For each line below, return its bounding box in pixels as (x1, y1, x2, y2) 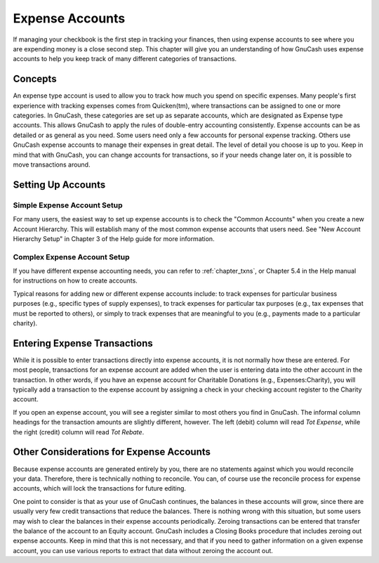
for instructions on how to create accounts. (13, 276, 138, 285)
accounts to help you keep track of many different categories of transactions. (13, 55, 237, 63)
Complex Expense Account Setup (13, 252, 130, 261)
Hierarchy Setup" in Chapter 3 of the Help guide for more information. (13, 234, 215, 242)
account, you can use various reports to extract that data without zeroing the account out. (13, 546, 274, 555)
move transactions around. (13, 160, 91, 169)
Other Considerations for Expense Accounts (13, 446, 211, 458)
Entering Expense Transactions (13, 337, 154, 349)
